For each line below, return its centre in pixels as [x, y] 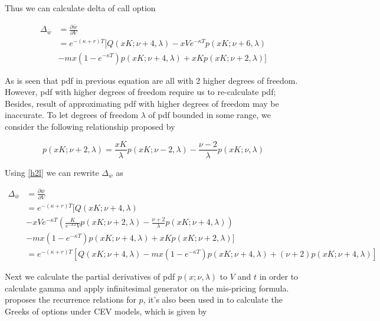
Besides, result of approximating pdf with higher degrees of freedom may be [142, 103]
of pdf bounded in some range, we [210, 115]
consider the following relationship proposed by [90, 126]
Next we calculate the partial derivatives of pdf [90, 276]
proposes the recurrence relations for [71, 299]
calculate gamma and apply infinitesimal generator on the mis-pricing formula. [147, 288]
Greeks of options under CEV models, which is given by [106, 311]
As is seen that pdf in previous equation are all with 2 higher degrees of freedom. [151, 80]
